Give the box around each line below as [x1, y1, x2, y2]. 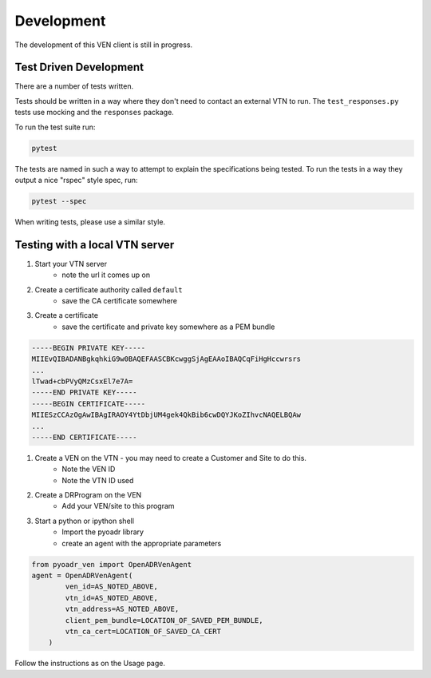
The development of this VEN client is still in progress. [14, 40, 193, 50]
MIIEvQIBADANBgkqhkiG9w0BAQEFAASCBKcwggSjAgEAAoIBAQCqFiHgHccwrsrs [31, 355, 302, 363]
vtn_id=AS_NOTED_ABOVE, [65, 593, 159, 602]
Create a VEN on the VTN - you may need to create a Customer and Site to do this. [34, 453, 307, 462]
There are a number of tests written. [14, 81, 134, 91]
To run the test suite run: [14, 122, 96, 132]
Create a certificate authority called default [34, 284, 183, 295]
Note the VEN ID [61, 464, 116, 474]
